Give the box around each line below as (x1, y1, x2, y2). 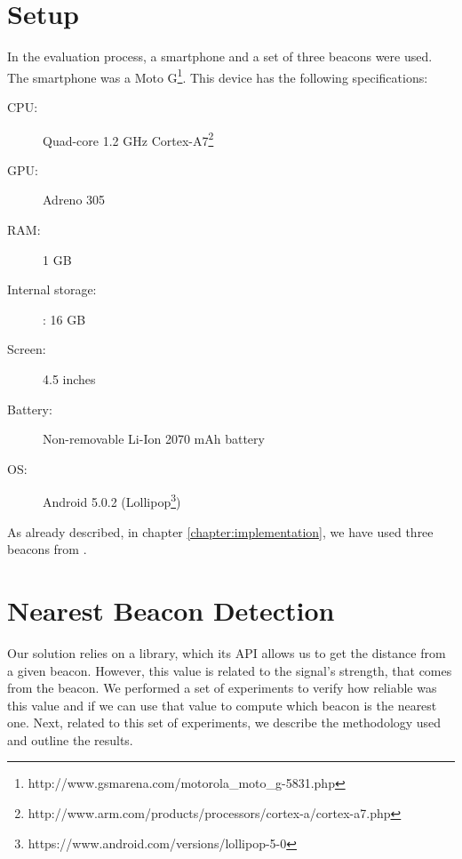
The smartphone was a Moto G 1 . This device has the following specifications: (7, 65, 428, 86)
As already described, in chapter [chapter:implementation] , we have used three (7, 522, 434, 541)
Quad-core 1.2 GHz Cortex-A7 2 (43, 128, 214, 149)
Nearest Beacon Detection (7, 591, 335, 628)
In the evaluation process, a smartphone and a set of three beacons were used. (7, 47, 433, 66)
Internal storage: (7, 280, 97, 299)
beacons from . (7, 540, 87, 558)
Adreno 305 (43, 190, 106, 209)
